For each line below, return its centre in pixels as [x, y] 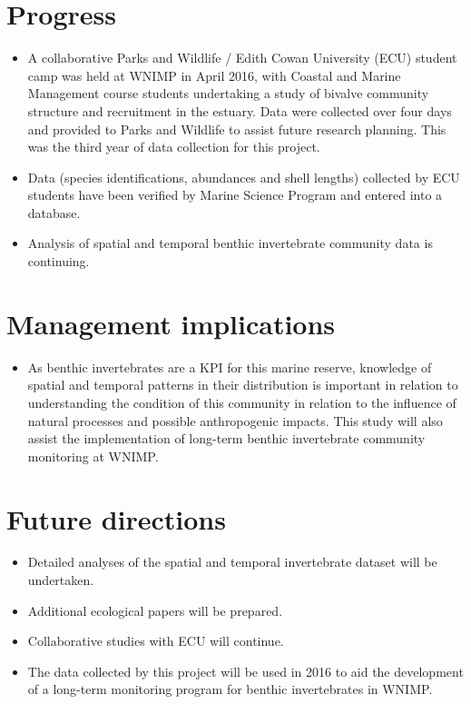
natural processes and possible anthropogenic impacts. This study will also [235, 420]
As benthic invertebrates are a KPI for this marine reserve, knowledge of [230, 367]
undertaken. [61, 580]
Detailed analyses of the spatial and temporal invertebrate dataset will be [232, 562]
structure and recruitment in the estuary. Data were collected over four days [240, 110]
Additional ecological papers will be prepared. [155, 610]
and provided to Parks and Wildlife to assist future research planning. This [237, 129]
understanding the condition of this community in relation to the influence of [242, 402]
